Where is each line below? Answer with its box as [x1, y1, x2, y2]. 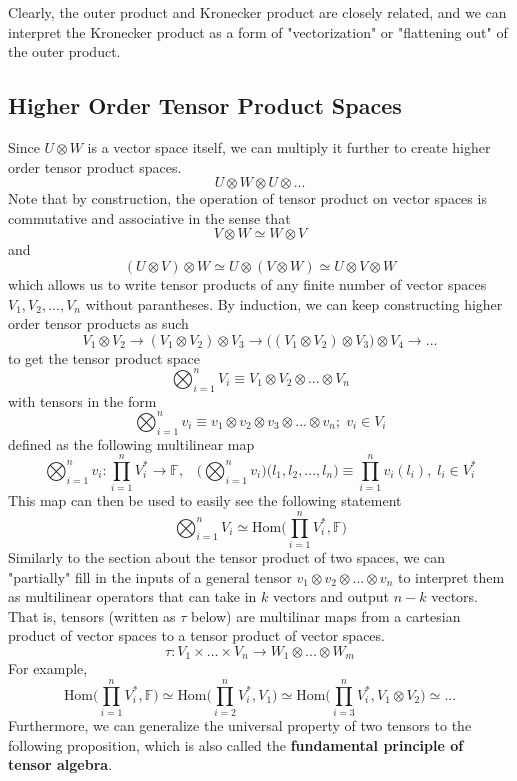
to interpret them [397, 566, 505, 587]
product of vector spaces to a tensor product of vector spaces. [8, 625, 385, 646]
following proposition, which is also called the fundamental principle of [8, 734, 464, 755]
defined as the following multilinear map [8, 433, 255, 454]
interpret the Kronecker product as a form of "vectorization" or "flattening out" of [8, 21, 508, 42]
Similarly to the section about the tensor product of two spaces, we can [8, 546, 446, 567]
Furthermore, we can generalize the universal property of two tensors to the [8, 715, 472, 736]
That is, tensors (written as [8, 605, 176, 626]
